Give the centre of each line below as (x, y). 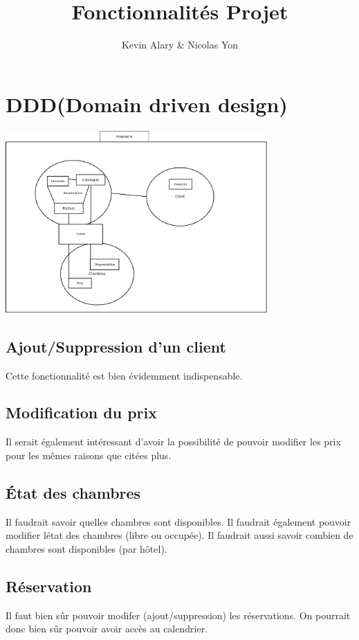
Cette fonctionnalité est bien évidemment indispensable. (124, 375)
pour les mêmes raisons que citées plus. (89, 455)
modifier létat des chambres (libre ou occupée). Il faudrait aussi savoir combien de (179, 535)
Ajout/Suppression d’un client (116, 346)
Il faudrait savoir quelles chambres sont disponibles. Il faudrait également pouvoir (178, 521)
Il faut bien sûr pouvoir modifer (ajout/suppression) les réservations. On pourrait (178, 615)
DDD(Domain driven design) (147, 104)
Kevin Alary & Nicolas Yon (180, 45)
